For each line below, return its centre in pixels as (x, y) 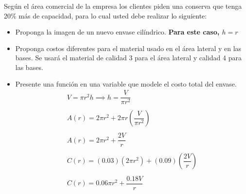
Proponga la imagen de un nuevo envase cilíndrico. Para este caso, (117, 32)
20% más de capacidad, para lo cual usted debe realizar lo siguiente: (105, 15)
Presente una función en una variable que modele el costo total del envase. (126, 83)
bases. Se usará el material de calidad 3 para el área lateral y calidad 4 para (128, 58)
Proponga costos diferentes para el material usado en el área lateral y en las (128, 48)
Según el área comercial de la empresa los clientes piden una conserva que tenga (123, 6)
